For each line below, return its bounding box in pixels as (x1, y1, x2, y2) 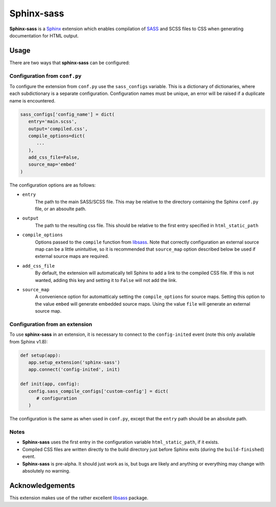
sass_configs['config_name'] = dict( (20, 111, 115, 117)
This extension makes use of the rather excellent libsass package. (9, 495, 148, 501)
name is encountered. (9, 97, 56, 104)
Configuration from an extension (9, 320, 93, 328)
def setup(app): (20, 352, 61, 358)
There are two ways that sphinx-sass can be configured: (9, 59, 130, 66)
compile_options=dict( (28, 133, 85, 138)
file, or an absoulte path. (35, 206, 86, 212)
